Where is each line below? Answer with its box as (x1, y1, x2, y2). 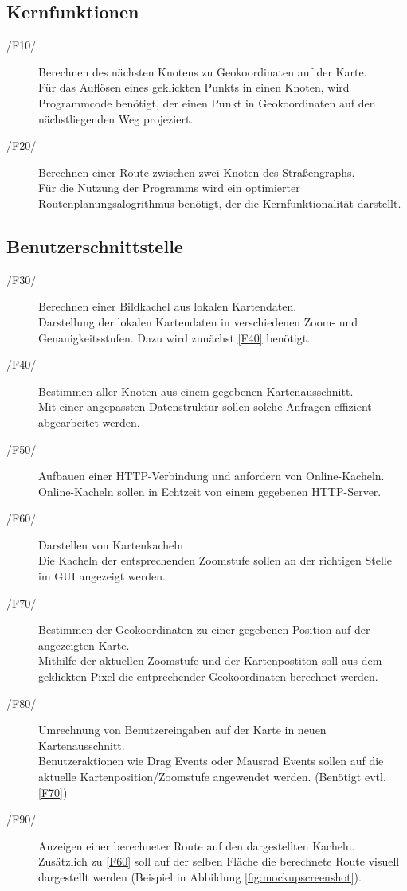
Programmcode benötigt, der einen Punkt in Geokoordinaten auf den (38, 94, 376, 111)
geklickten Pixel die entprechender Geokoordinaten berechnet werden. (38, 668, 378, 685)
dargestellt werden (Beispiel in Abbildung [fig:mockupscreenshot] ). (38, 868, 362, 885)
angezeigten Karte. (38, 636, 130, 653)
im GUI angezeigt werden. (38, 568, 166, 584)
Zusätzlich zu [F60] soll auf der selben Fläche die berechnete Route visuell (38, 853, 400, 870)
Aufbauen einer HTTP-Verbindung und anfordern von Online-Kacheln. (38, 467, 385, 484)
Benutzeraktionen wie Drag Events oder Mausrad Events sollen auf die (38, 752, 384, 769)
